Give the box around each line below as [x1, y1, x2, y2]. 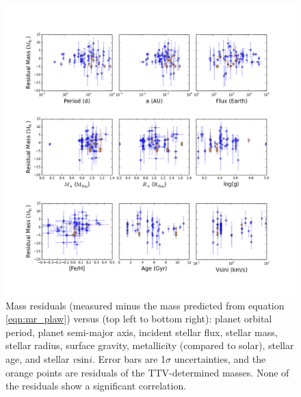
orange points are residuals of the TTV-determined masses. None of [5, 365, 289, 379]
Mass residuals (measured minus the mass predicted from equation [5, 298, 285, 312]
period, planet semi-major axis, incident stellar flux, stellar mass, [5, 324, 278, 339]
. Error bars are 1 [92, 351, 166, 366]
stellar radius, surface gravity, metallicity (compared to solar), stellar [5, 338, 294, 353]
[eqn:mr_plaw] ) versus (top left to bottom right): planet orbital [5, 311, 272, 326]
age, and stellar [5, 351, 70, 366]
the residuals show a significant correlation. [5, 379, 187, 393]
